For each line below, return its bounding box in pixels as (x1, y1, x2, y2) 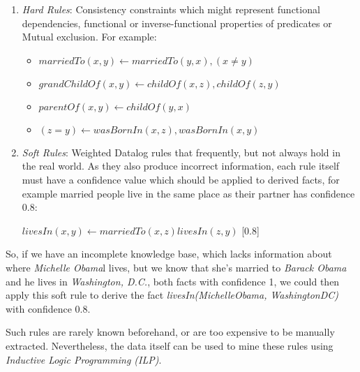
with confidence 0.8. (6, 301, 91, 315)
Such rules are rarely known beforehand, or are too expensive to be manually (6, 325, 335, 339)
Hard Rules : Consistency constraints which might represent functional (22, 2, 320, 16)
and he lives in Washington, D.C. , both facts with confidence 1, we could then (6, 274, 340, 288)
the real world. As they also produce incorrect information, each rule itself (22, 158, 340, 173)
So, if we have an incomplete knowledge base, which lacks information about (6, 246, 332, 261)
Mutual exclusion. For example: (22, 29, 157, 44)
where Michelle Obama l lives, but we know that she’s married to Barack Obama (6, 260, 347, 274)
